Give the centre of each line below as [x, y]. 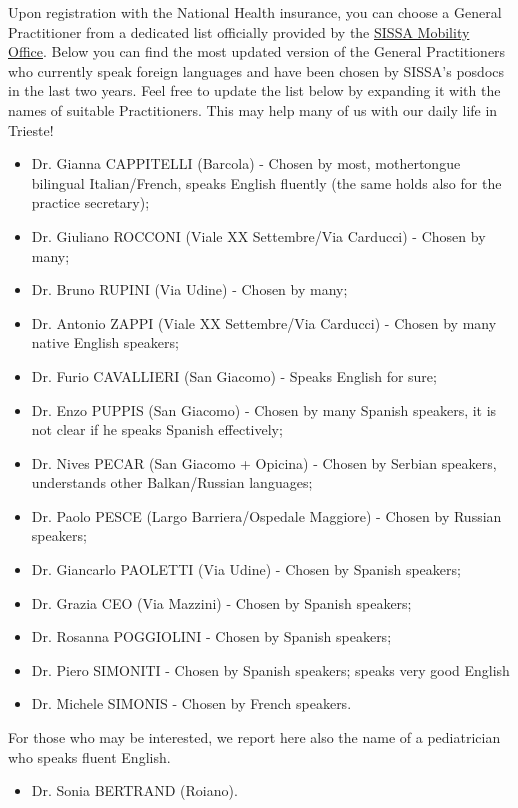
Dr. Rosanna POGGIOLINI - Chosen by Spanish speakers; [211, 636]
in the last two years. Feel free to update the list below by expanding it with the [254, 90]
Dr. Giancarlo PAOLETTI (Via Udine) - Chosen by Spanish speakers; [246, 569]
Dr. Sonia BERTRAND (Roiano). [134, 790]
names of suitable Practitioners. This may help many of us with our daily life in [253, 109]
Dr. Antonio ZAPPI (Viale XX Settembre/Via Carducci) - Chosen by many [264, 322]
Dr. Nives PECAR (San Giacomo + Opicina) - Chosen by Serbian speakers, [264, 462]
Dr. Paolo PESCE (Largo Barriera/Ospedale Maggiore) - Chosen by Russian [266, 515]
